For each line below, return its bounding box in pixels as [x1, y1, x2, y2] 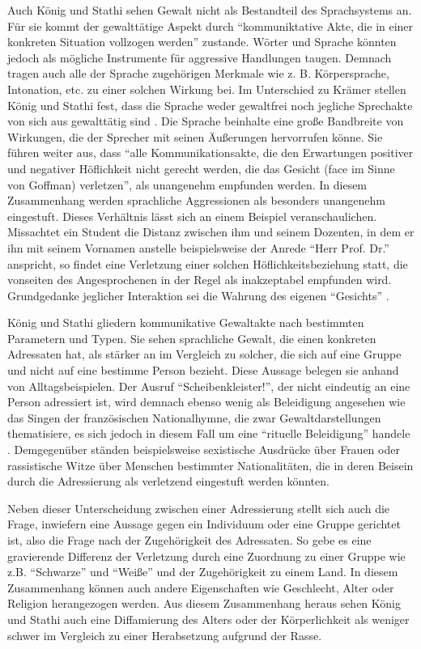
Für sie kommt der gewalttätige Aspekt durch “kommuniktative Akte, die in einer [7, 17, 414, 34]
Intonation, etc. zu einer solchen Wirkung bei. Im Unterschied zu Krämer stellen [7, 80, 406, 97]
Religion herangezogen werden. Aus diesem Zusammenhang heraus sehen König [7, 595, 401, 612]
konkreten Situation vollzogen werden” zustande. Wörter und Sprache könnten [7, 33, 397, 50]
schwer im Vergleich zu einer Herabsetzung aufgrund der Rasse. [7, 626, 322, 643]
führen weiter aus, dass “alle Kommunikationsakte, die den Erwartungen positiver [7, 144, 414, 161]
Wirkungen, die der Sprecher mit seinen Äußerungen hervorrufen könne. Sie [7, 128, 383, 145]
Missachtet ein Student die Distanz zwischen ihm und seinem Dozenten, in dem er [7, 223, 415, 240]
